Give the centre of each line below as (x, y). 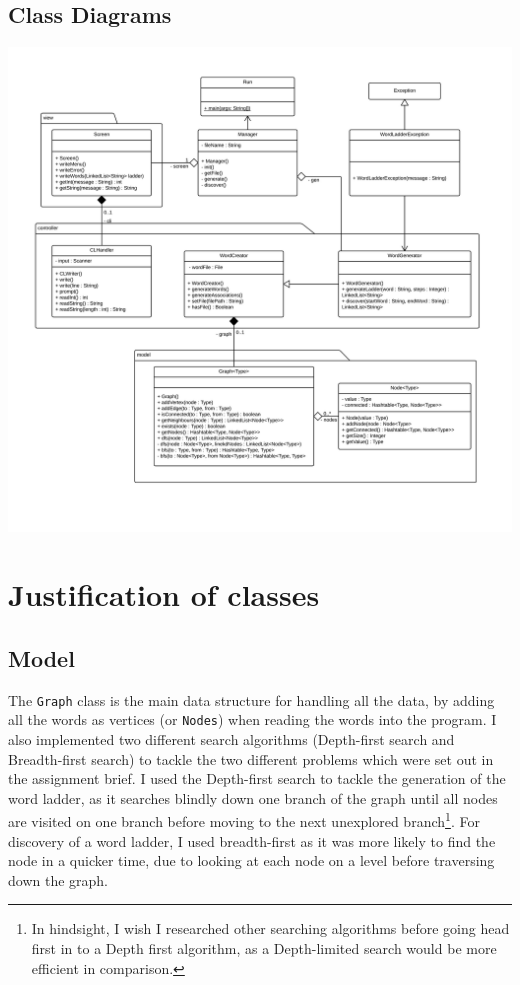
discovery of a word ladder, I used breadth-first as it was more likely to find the (252, 840)
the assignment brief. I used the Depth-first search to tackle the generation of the (257, 778)
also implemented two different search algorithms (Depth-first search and (231, 739)
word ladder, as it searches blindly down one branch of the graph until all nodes (253, 797)
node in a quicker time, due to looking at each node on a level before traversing (251, 860)
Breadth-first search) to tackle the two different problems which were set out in (251, 758)
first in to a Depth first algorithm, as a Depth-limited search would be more (264, 948)
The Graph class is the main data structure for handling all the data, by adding (251, 699)
